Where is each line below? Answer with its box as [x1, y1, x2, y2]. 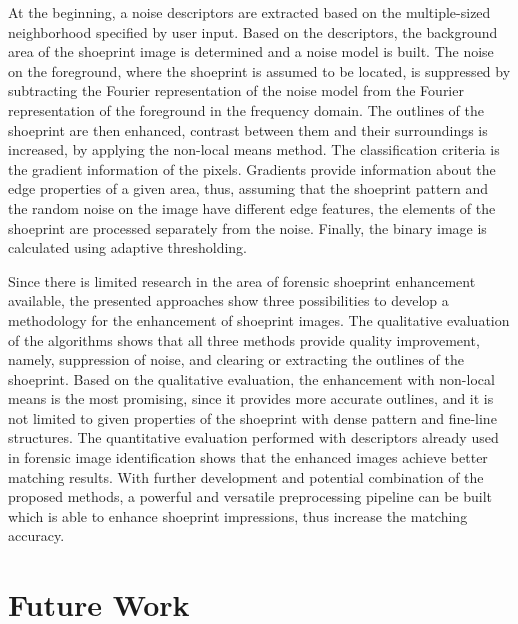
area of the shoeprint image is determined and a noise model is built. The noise [8, 41, 494, 62]
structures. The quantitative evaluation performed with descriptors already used [8, 427, 499, 448]
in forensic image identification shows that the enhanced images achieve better [8, 447, 488, 468]
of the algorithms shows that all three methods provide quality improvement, [8, 329, 480, 350]
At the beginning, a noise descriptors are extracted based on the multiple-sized [8, 2, 491, 22]
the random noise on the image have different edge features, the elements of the [8, 197, 496, 218]
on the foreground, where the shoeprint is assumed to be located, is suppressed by [8, 60, 511, 81]
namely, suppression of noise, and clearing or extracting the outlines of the [8, 349, 464, 370]
